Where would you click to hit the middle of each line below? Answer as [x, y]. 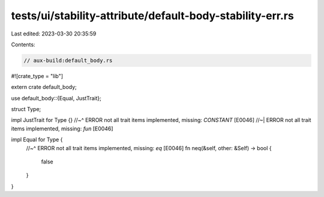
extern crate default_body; [44, 87]
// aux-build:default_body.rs [68, 60]
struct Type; [26, 109]
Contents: [23, 44]
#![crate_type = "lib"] [37, 76]
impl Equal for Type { [37, 140]
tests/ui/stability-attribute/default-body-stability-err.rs [152, 16]
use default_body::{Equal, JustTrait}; [56, 98]
